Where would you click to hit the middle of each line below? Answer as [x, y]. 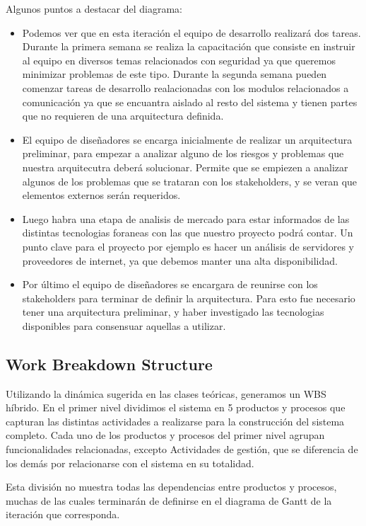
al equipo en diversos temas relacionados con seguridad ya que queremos [179, 60]
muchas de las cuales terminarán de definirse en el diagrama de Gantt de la [169, 500]
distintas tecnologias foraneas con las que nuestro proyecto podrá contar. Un [188, 233]
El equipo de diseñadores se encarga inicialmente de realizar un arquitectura [187, 139]
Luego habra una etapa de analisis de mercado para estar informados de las [186, 218]
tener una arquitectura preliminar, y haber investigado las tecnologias [173, 312]
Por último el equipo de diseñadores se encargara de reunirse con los [170, 284]
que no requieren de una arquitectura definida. [123, 116]
